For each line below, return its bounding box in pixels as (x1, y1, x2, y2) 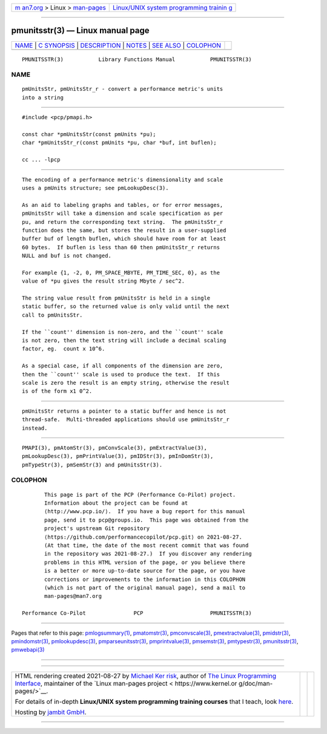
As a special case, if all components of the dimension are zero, (22, 362, 223, 369)
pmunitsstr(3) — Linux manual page (11, 25, 150, 36)
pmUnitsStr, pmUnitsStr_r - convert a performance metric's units (22, 85, 223, 93)
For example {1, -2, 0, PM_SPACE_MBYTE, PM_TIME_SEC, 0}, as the (22, 269, 220, 276)
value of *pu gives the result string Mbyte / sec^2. (22, 278, 185, 284)
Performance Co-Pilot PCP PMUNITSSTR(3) (22, 610, 252, 617)
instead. (22, 424, 48, 431)
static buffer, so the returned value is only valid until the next (22, 303, 230, 310)
